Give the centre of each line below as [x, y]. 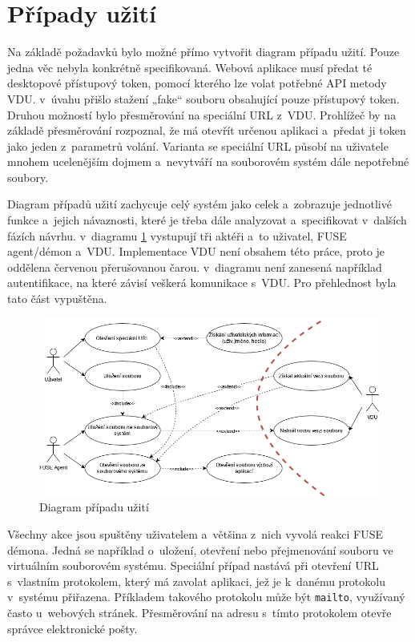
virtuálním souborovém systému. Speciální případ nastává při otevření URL [193, 565]
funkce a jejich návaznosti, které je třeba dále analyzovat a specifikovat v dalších [207, 220]
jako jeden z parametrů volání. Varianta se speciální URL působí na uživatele [198, 145]
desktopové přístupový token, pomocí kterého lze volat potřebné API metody [197, 83]
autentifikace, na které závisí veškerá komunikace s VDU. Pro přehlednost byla [202, 283]
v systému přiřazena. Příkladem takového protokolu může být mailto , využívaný [206, 597]
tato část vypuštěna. [57, 299]
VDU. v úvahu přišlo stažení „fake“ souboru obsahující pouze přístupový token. [203, 98]
